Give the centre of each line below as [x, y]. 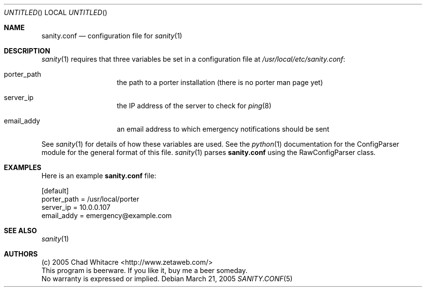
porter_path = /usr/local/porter [90, 199]
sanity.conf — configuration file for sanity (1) [112, 36]
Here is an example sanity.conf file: [99, 176]
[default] [55, 191]
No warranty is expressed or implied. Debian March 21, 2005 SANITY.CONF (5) [167, 279]
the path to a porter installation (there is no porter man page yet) [220, 82]
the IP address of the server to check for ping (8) [194, 106]
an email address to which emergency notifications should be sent [223, 129]
